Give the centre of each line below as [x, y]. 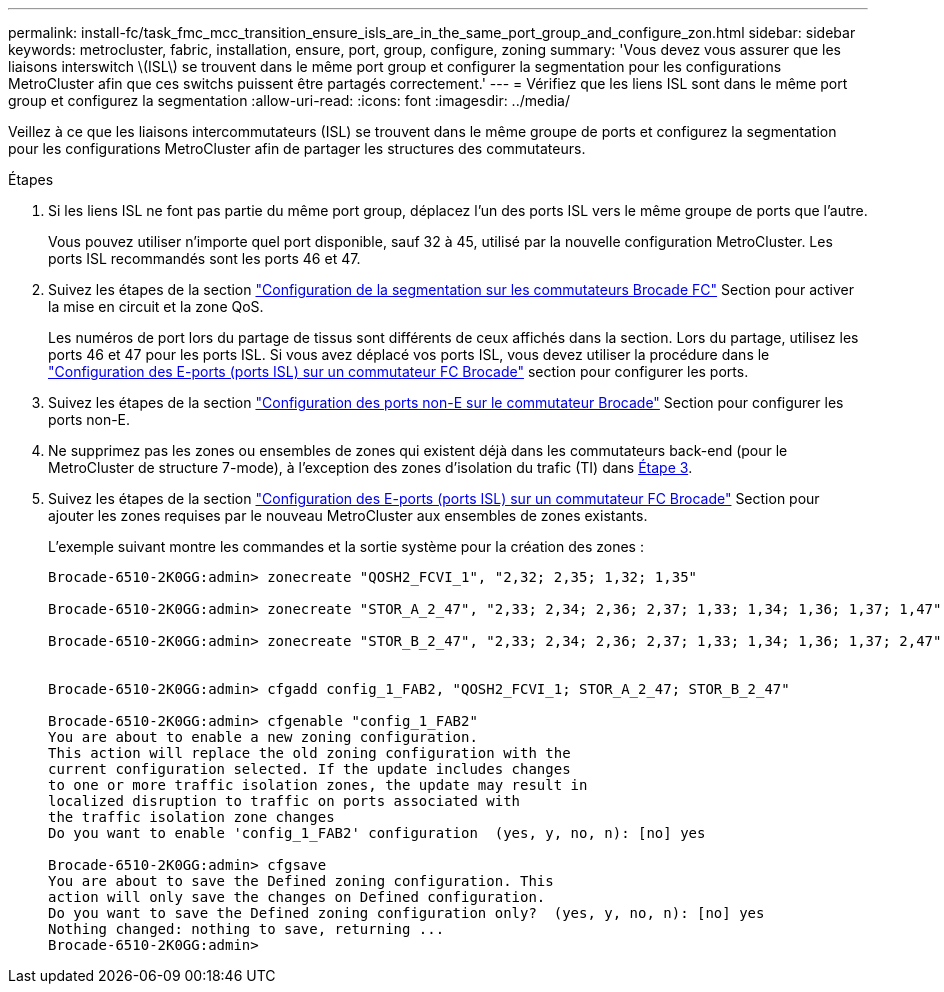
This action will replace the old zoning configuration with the [309, 753]
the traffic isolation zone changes [191, 817]
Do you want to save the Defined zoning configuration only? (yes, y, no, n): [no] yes [406, 913]
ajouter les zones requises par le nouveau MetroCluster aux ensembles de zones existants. [348, 515]
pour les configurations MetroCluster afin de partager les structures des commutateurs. [297, 148]
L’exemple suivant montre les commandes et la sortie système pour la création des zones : [346, 546]
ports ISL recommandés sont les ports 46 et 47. [204, 258]
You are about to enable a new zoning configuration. [263, 737]
